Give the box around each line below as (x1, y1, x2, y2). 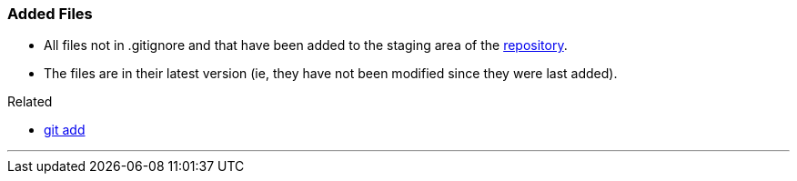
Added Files (7, 5, 93, 23)
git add (44, 122, 86, 138)
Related (7, 94, 53, 110)
